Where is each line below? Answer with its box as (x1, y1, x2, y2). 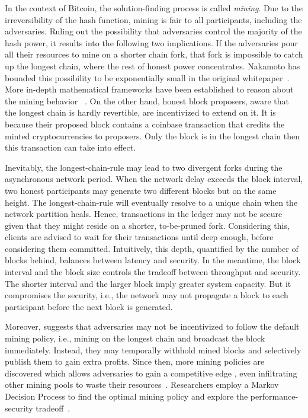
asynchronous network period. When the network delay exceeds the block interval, (5, 173, 303, 185)
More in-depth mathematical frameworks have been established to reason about (5, 83, 294, 95)
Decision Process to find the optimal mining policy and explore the (5, 390, 248, 402)
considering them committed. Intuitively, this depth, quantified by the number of (5, 242, 299, 254)
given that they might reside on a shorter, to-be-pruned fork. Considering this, (5, 219, 290, 231)
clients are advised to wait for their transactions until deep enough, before (5, 231, 274, 243)
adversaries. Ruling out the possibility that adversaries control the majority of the (5, 25, 302, 37)
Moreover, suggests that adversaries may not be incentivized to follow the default (5, 320, 300, 333)
